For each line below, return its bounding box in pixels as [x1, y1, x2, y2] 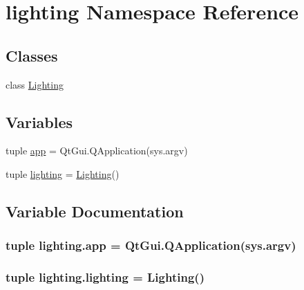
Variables [6, 111, 73, 132]
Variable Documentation [6, 200, 184, 221]
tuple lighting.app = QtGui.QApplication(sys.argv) [6, 237, 296, 254]
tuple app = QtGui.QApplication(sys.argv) [6, 143, 188, 158]
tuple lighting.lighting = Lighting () [6, 269, 205, 286]
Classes [6, 44, 58, 66]
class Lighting [6, 77, 64, 91]
